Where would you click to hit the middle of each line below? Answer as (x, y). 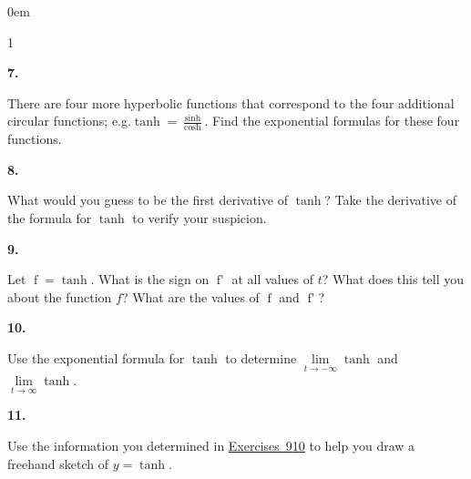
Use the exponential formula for (96, 357)
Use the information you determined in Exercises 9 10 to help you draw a (211, 445)
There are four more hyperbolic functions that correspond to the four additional (231, 102)
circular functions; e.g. (69, 121)
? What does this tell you (393, 279)
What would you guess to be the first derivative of (148, 200)
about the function (60, 296)
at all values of (272, 279)
